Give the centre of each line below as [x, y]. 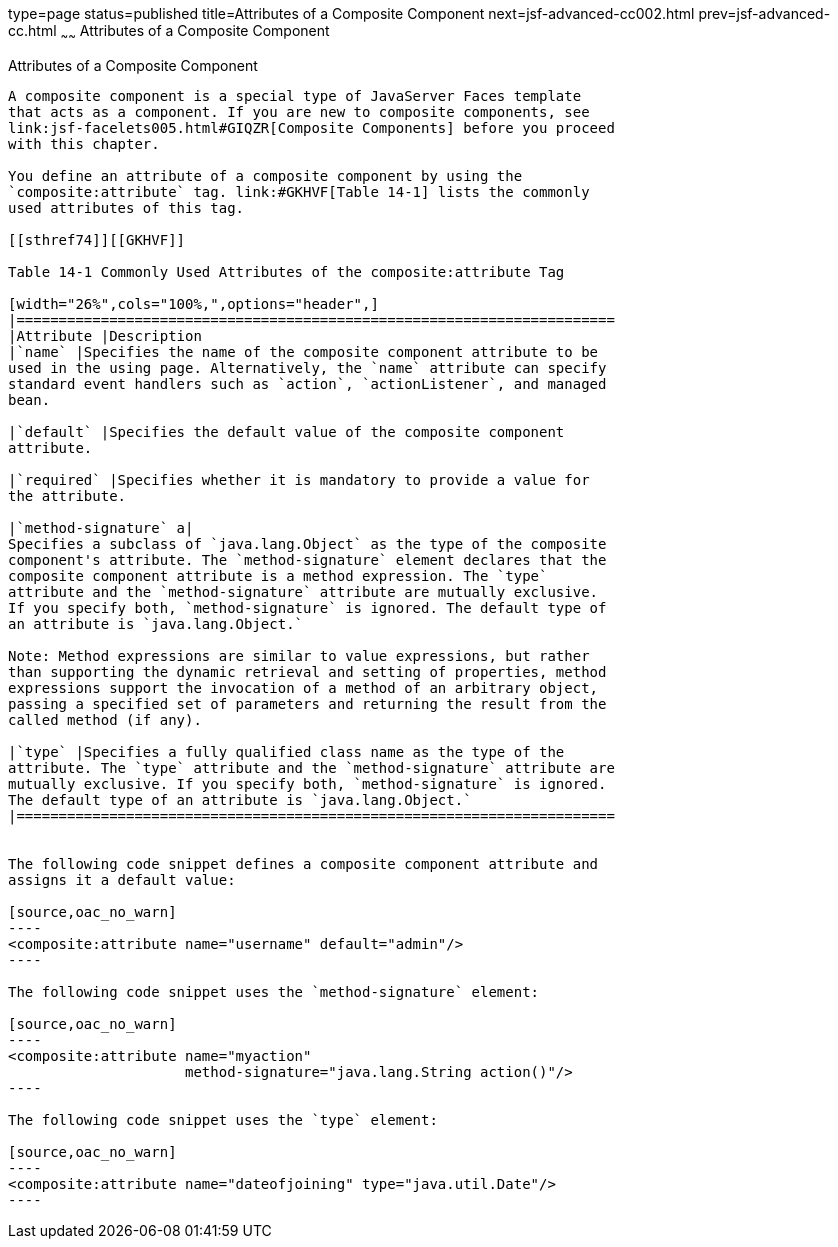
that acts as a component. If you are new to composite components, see [299, 111]
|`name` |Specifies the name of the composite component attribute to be [303, 351]
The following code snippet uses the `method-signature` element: [274, 991]
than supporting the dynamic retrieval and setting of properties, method [307, 671]
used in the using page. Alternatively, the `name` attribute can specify [307, 367]
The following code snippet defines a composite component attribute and [303, 863]
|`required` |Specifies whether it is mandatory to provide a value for [299, 479]
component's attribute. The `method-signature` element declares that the [307, 559]
